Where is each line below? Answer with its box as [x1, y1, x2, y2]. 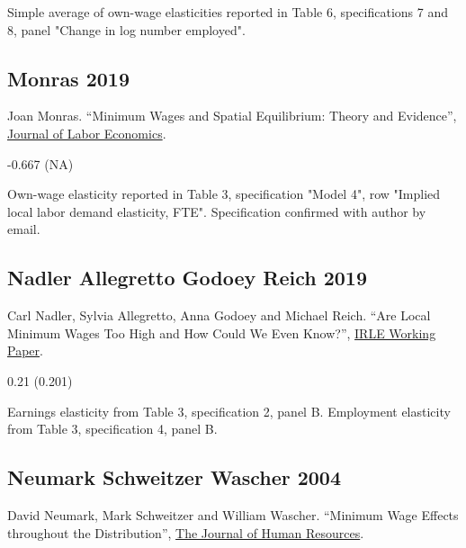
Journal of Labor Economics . [7, 123, 166, 142]
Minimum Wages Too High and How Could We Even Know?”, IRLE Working [7, 323, 436, 342]
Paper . [7, 341, 43, 360]
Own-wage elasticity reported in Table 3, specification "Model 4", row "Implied [7, 184, 441, 203]
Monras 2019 [7, 64, 130, 92]
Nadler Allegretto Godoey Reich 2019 [7, 264, 367, 292]
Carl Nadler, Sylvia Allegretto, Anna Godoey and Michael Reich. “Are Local [7, 306, 431, 325]
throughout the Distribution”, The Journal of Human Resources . [7, 523, 364, 542]
